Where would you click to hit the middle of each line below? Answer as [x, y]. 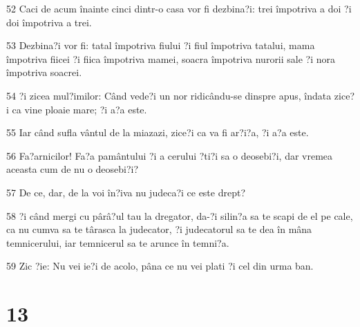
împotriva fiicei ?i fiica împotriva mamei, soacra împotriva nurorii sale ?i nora [171, 58]
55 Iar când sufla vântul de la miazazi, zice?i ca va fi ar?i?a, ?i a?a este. [158, 132]
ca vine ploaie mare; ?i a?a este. [79, 109]
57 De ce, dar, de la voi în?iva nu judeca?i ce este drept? [126, 192]
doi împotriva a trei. [49, 22]
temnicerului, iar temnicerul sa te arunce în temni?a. [118, 242]
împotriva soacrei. [44, 72]
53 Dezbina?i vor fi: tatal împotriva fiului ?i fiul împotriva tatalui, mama [161, 45]
